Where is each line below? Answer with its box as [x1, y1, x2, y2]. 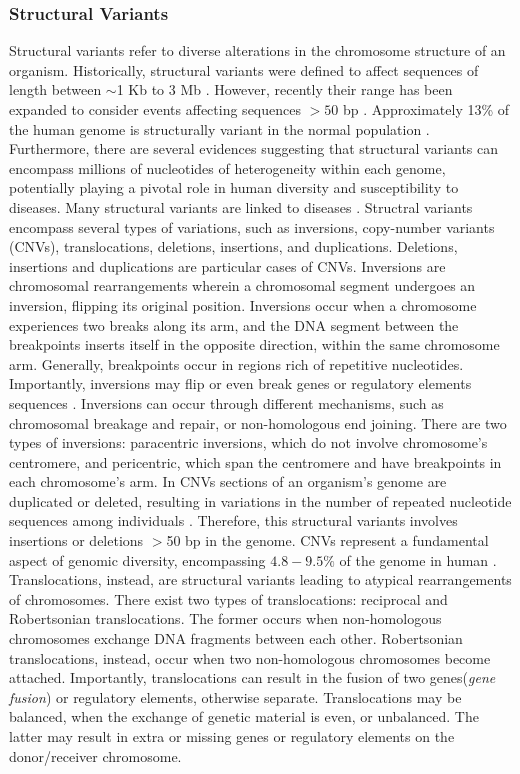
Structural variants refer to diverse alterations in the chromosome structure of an [9, 40, 506, 61]
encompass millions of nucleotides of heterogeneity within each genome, [9, 157, 446, 178]
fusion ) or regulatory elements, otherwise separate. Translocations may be [9, 686, 462, 707]
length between [9, 79, 102, 100]
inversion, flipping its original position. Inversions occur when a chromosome [9, 294, 477, 315]
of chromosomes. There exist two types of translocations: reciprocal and [9, 588, 448, 609]
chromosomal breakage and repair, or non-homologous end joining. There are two [9, 412, 507, 433]
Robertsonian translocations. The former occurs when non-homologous [9, 608, 442, 629]
